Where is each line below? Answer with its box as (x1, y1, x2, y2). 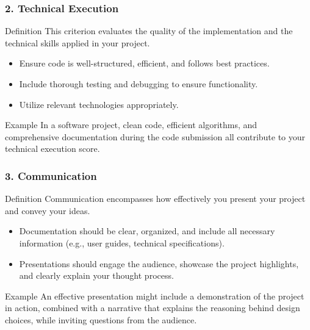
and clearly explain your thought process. (19, 269, 174, 282)
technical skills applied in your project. (5, 36, 150, 49)
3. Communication (5, 168, 97, 183)
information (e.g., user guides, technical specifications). (19, 236, 225, 249)
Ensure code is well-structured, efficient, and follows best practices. (19, 57, 270, 70)
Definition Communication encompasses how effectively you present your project (5, 192, 306, 205)
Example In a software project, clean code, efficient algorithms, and (5, 118, 258, 131)
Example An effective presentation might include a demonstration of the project (5, 289, 305, 302)
